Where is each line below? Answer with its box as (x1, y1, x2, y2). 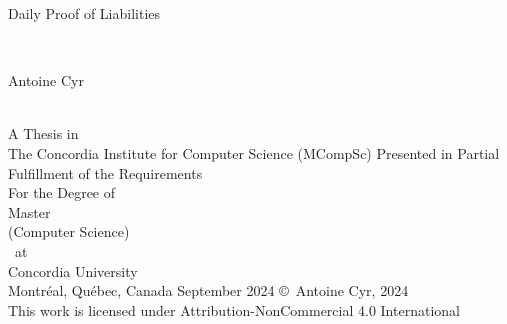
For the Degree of (8, 182, 116, 203)
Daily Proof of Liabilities (8, 3, 161, 23)
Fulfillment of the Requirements (8, 162, 203, 183)
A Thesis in (8, 123, 79, 144)
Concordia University (8, 260, 138, 281)
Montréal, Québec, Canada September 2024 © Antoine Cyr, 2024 (8, 280, 409, 301)
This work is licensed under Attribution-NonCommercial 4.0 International (8, 299, 460, 320)
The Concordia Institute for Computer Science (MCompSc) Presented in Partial (8, 142, 500, 163)
